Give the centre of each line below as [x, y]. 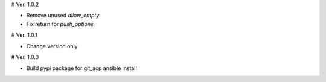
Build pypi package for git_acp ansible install [81, 68]
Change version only [52, 46]
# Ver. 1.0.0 [25, 57]
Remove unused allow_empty [63, 16]
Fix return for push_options [60, 24]
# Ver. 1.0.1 [24, 35]
